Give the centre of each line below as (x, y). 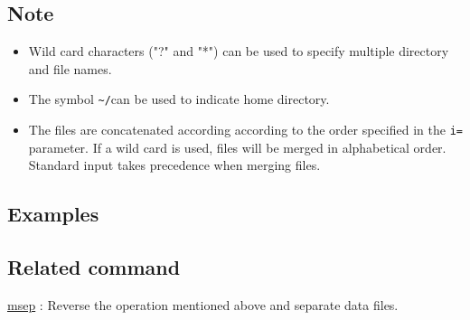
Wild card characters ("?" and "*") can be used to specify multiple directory (239, 51)
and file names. (70, 68)
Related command (94, 267)
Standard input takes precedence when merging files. (174, 165)
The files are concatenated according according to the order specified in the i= (245, 130)
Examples (53, 214)
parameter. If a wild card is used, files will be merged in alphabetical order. (237, 147)
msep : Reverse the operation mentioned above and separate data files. (203, 304)
